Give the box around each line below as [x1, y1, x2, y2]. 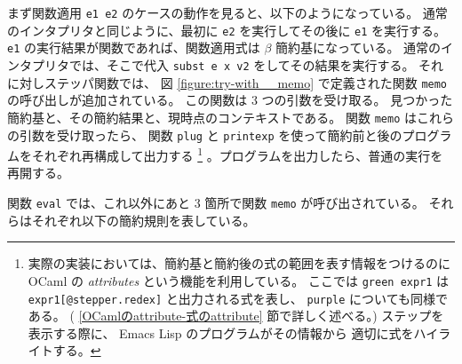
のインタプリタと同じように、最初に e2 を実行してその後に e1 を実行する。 [7, 20, 447, 39]
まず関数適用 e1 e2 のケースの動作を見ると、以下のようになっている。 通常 [7, 4, 448, 21]
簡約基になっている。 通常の [275, 38, 442, 57]
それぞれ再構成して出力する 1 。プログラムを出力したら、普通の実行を [31, 144, 443, 164]
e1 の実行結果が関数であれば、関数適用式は [7, 38, 260, 57]
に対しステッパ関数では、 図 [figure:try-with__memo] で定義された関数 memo [7, 73, 448, 91]
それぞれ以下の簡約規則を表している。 [31, 210, 256, 229]
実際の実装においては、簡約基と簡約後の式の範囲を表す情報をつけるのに [28, 254, 451, 273]
